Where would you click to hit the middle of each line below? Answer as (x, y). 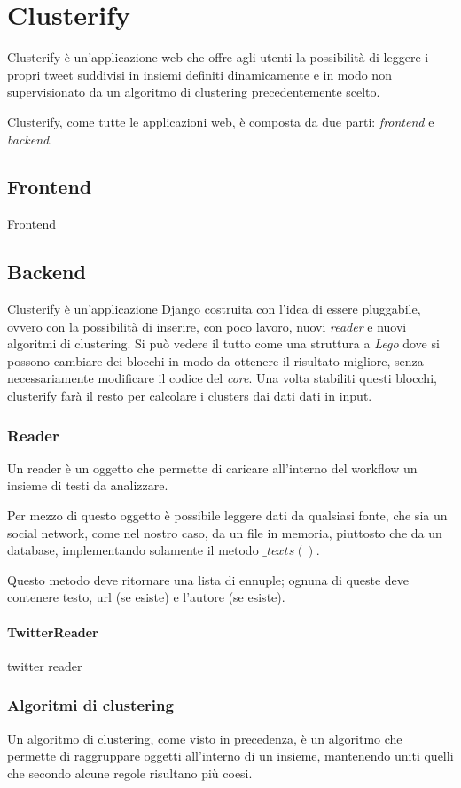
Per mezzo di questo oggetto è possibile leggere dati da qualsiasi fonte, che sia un (227, 515)
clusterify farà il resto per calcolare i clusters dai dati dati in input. (190, 396)
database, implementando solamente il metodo (133, 550)
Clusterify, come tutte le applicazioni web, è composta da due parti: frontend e (221, 121)
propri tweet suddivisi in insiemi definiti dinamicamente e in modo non (199, 74)
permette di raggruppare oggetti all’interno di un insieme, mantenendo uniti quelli (230, 756)
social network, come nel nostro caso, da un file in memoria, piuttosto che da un (225, 532)
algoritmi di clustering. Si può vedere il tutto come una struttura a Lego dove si (223, 343)
